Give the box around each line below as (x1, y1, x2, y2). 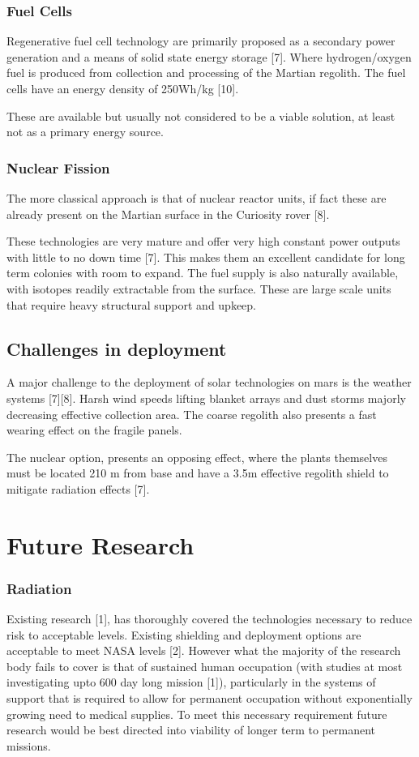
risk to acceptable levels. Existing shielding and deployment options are (6, 626, 361, 643)
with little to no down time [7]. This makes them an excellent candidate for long (6, 248, 405, 265)
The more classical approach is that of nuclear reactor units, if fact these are (6, 190, 387, 206)
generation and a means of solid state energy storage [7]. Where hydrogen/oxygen (6, 48, 412, 65)
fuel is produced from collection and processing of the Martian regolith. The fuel (6, 64, 406, 81)
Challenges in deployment (6, 336, 227, 361)
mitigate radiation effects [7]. (6, 480, 150, 497)
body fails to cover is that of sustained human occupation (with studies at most (6, 657, 403, 674)
